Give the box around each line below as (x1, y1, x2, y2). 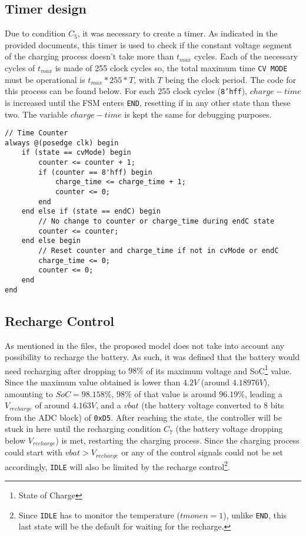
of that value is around (134, 387, 217, 399)
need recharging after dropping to (5, 364, 126, 377)
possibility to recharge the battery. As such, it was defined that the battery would (5, 351, 300, 363)
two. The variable (5, 108, 68, 120)
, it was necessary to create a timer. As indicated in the (77, 27, 278, 39)
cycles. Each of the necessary (194, 50, 298, 62)
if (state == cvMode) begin (21, 148, 131, 157)
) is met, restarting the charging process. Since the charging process (55, 434, 300, 446)
